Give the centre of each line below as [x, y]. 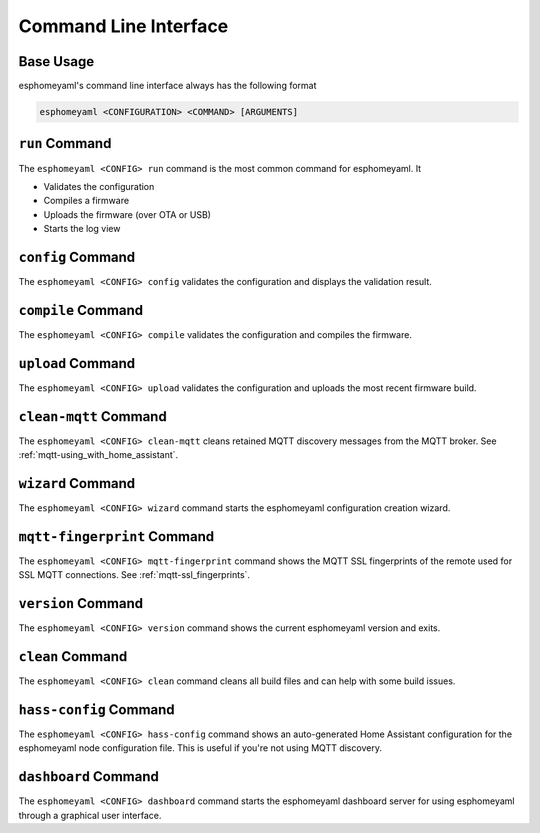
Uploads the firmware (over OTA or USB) [127, 214]
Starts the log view [82, 229]
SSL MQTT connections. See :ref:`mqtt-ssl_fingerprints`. [134, 575]
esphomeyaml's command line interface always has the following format [167, 86]
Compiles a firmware [86, 201]
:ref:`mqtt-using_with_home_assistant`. [98, 455]
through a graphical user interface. [90, 815]
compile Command [81, 310]
